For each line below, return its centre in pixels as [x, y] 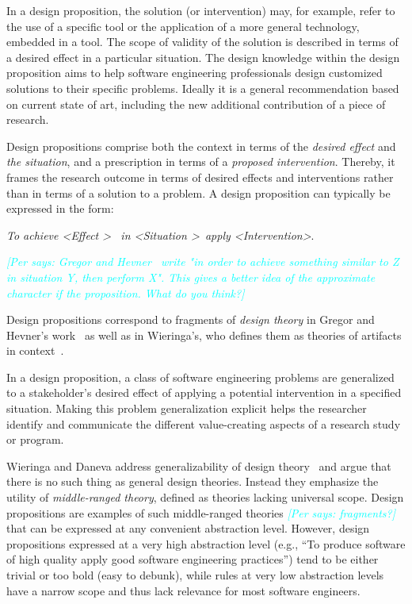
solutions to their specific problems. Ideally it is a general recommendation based [203, 88]
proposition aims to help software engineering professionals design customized [195, 73]
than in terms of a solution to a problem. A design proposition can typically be [198, 192]
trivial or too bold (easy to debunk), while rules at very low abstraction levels [195, 575]
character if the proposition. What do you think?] [126, 292]
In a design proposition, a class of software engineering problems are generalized [200, 377]
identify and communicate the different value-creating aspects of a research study [204, 423]
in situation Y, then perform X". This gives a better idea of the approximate [191, 277]
